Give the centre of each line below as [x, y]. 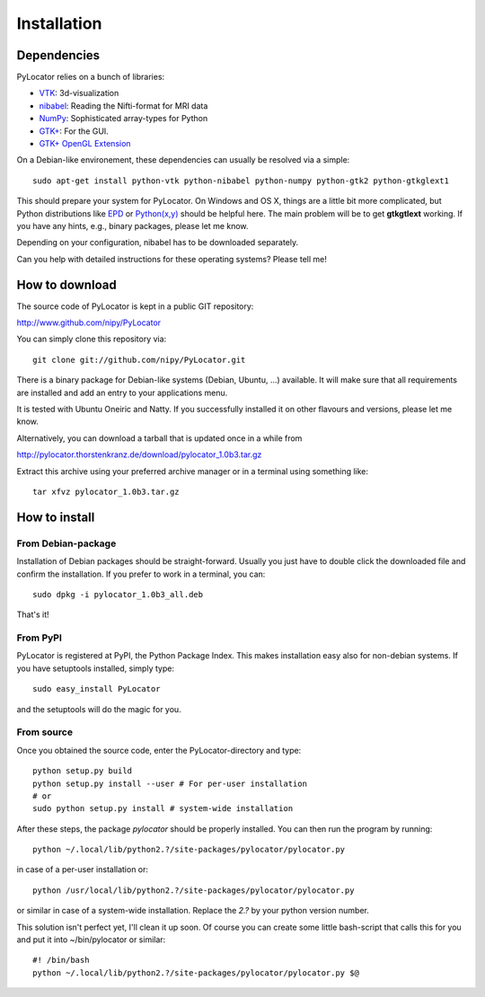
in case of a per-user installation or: [82, 869]
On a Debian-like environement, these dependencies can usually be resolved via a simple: [183, 160]
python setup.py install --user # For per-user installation [170, 783]
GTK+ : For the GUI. [74, 131]
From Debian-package [66, 543]
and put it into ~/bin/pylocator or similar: [91, 940]
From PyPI [40, 638]
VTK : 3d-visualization [79, 93]
